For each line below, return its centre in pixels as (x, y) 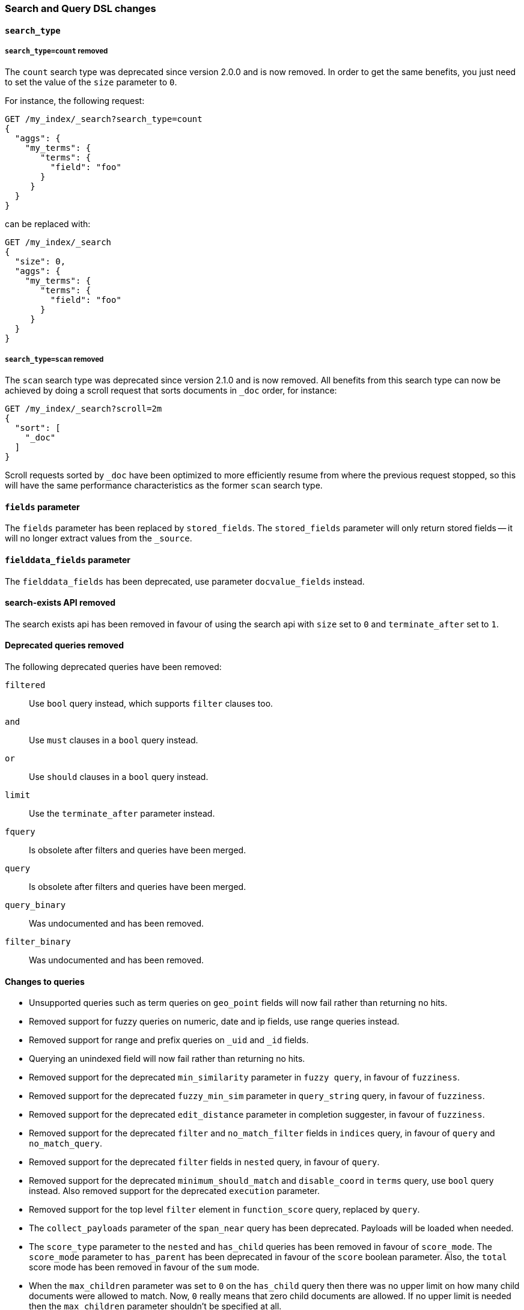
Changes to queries (45, 981)
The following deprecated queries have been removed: (113, 667)
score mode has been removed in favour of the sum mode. (144, 1267)
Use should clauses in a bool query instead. (119, 777)
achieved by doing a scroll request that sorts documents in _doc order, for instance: (171, 391)
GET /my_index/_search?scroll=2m (84, 409)
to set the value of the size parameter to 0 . (91, 82)
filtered (25, 685)
